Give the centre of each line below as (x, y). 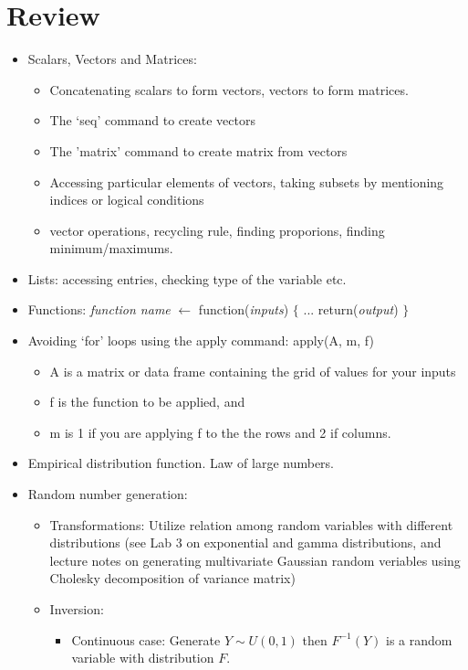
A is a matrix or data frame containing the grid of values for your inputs (253, 371)
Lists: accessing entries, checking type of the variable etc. (187, 278)
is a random (419, 639)
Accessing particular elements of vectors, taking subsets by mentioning (247, 181)
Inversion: (77, 609)
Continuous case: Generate (146, 639)
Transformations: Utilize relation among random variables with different (251, 524)
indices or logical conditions (127, 200)
